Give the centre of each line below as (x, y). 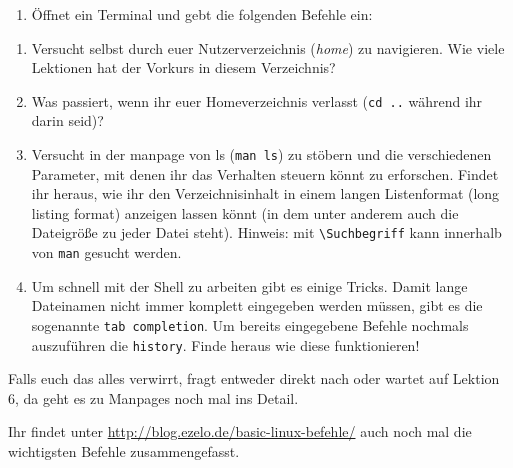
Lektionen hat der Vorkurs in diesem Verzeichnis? (183, 67)
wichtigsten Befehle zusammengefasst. (124, 451)
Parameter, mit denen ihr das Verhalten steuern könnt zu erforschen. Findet (265, 173)
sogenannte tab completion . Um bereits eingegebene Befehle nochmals (250, 324)
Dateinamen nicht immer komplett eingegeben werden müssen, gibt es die (257, 305)
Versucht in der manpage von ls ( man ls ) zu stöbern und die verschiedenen (261, 154)
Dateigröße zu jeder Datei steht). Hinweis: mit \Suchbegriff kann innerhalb (266, 232)
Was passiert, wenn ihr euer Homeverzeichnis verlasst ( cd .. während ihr (257, 100)
